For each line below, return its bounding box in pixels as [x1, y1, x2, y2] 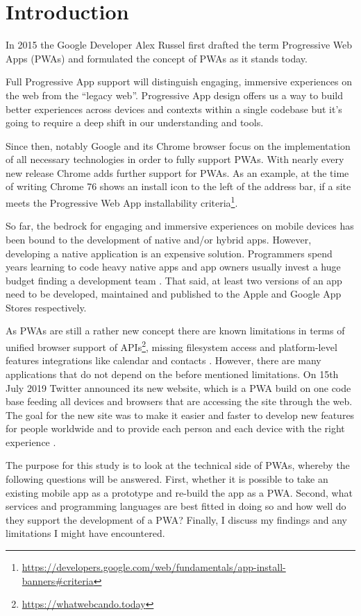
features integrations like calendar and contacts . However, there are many [6, 353, 321, 368]
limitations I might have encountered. [6, 526, 165, 540]
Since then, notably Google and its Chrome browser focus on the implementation [6, 138, 351, 153]
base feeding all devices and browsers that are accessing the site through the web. [6, 394, 353, 409]
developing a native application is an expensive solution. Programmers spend [6, 246, 333, 260]
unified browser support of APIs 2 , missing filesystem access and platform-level [6, 338, 337, 354]
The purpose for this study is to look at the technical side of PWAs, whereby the [6, 458, 350, 472]
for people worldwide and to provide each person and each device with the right [6, 421, 345, 436]
